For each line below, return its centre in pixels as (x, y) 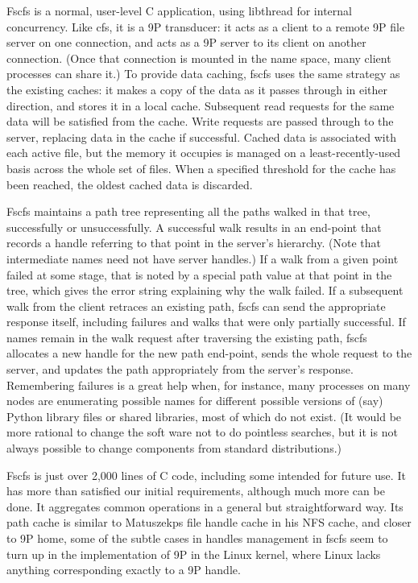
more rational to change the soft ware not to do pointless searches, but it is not (202, 432)
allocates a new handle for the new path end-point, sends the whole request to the (209, 353)
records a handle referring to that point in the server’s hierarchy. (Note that (194, 243)
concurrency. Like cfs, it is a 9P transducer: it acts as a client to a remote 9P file (206, 26)
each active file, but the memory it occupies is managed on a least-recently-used (204, 153)
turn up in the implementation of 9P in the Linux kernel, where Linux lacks (194, 554)
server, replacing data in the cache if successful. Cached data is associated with (201, 136)
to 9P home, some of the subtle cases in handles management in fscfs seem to (197, 538)
